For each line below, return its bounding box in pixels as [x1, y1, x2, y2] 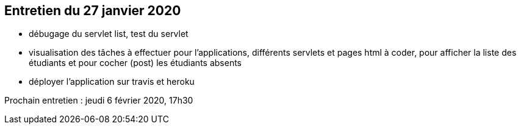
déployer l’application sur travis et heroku [29, 76, 195, 87]
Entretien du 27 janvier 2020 [4, 3, 181, 18]
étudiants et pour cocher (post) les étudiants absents [29, 58, 242, 68]
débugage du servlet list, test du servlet [29, 28, 189, 39]
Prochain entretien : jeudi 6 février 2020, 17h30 [4, 95, 193, 106]
